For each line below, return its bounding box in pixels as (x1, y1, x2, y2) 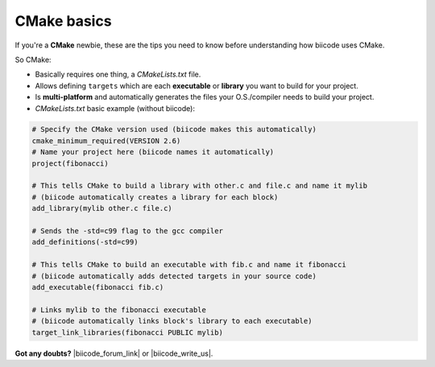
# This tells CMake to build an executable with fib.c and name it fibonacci (31, 260, 346, 270)
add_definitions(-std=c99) (31, 237, 139, 247)
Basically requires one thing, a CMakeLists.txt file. (35, 69, 201, 80)
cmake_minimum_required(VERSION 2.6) (31, 136, 181, 145)
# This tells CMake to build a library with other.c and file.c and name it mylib (31, 181, 368, 191)
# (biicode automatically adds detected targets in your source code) (31, 271, 317, 281)
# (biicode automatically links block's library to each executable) (31, 316, 313, 326)
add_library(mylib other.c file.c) (31, 204, 172, 213)
